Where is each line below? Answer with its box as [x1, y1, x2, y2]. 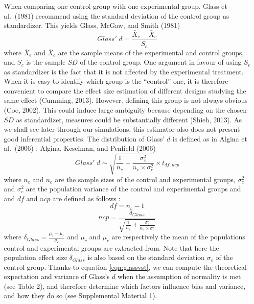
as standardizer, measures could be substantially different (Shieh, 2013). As [16, 114, 242, 124]
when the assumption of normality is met [117, 271, 241, 281]
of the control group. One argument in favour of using [80, 57, 242, 67]
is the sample [26, 57, 66, 67]
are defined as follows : [52, 193, 121, 203]
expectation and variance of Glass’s [4, 271, 110, 281]
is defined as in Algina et [172, 133, 247, 143]
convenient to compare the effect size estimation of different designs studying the [4, 85, 246, 95]
